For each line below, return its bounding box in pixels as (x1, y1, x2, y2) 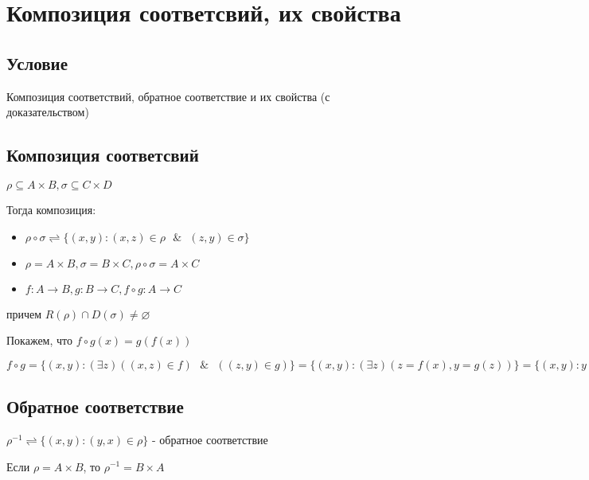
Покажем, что (6, 332, 73, 349)
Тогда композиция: (6, 201, 96, 217)
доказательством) (6, 103, 89, 120)
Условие (6, 50, 68, 75)
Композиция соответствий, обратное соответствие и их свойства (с (6, 88, 330, 104)
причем (6, 305, 42, 322)
